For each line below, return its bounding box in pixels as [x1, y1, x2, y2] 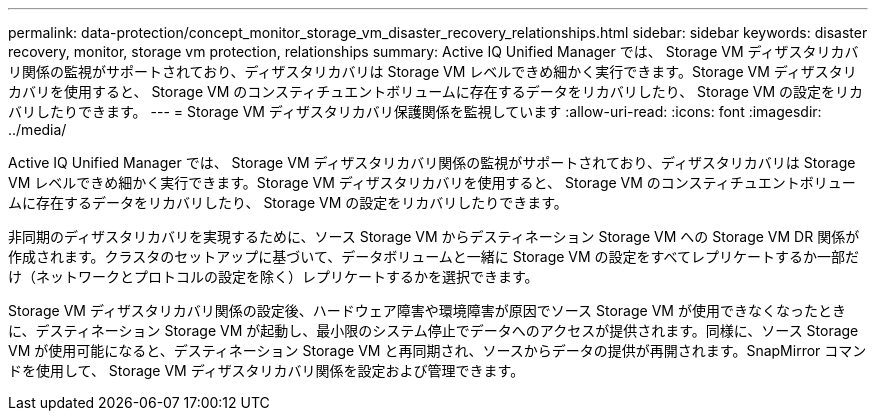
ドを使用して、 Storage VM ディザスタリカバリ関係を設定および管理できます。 [8, 362, 525, 379]
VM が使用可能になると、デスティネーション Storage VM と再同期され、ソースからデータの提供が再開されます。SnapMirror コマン [8, 342, 867, 359]
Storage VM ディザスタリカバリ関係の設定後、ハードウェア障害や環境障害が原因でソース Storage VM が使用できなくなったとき [8, 302, 846, 319]
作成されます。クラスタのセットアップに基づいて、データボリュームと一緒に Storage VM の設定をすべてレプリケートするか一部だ [8, 248, 860, 265]
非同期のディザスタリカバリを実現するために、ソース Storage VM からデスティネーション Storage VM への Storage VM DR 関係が [8, 228, 860, 245]
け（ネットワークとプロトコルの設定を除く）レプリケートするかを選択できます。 [8, 268, 539, 285]
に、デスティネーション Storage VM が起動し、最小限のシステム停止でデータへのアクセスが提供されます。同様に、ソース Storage [8, 322, 859, 339]
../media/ [8, 121, 67, 138]
